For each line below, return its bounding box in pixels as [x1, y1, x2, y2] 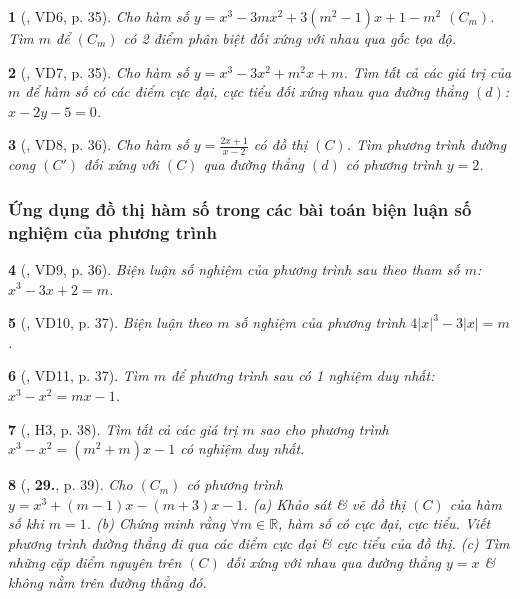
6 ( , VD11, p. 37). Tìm [8, 365, 149, 386]
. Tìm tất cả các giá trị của [343, 61, 512, 82]
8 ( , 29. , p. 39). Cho [8, 474, 133, 495]
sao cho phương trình [259, 418, 389, 439]
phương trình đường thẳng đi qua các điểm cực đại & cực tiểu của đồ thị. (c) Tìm [8, 532, 510, 553]
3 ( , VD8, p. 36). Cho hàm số [8, 134, 189, 155]
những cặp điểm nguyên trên [8, 552, 182, 573]
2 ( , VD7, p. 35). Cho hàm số [8, 61, 189, 82]
